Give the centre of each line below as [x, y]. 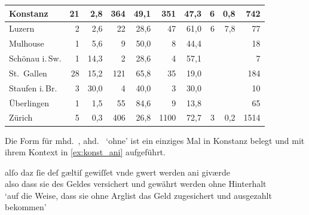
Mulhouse [27, 43]
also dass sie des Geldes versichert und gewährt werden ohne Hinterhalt [136, 184]
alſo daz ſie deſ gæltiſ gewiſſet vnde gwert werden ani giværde [117, 172]
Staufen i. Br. [33, 87]
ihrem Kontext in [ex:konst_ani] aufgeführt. [85, 152]
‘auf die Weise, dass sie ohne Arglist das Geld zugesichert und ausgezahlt [138, 195]
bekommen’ [26, 207]
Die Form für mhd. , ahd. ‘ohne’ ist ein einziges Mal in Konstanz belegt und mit [155, 140]
